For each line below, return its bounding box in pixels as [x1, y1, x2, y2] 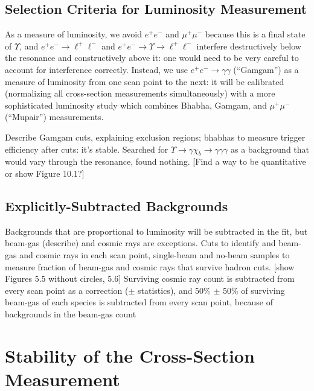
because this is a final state [205, 28, 306, 40]
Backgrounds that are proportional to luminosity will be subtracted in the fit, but [5, 224, 308, 237]
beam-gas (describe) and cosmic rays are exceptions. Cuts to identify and [5, 237, 276, 249]
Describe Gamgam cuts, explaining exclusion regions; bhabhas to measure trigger [5, 130, 306, 143]
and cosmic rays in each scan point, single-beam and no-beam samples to [19, 248, 290, 261]
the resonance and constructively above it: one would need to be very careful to [5, 51, 299, 64]
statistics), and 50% [137, 284, 211, 296]
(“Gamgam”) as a [233, 63, 299, 75]
